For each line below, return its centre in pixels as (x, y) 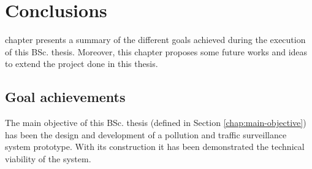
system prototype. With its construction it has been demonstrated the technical (155, 147)
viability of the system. (48, 158)
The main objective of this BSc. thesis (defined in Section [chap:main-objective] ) (156, 123)
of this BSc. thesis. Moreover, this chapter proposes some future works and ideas (156, 51)
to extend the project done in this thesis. (82, 64)
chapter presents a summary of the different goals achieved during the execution (155, 40)
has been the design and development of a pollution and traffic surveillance (146, 134)
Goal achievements (65, 97)
